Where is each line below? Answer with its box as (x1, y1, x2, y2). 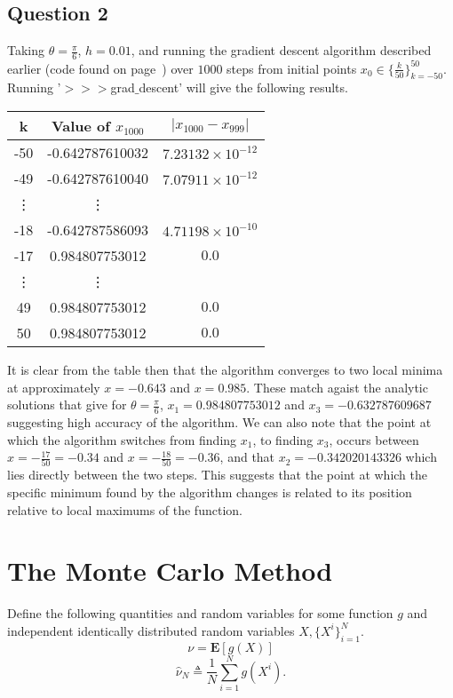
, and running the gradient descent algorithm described (131, 41, 432, 59)
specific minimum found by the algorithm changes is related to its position (7, 483, 412, 502)
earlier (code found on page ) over (7, 59, 194, 77)
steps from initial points (226, 59, 357, 77)
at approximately (7, 377, 100, 396)
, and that (219, 448, 275, 466)
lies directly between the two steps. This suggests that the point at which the (7, 465, 428, 484)
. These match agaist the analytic (246, 377, 428, 396)
